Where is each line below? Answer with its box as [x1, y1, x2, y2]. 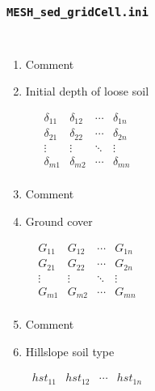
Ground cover [25, 213, 93, 230]
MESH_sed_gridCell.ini [6, 5, 149, 19]
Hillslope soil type [25, 342, 115, 359]
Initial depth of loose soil [25, 83, 149, 100]
